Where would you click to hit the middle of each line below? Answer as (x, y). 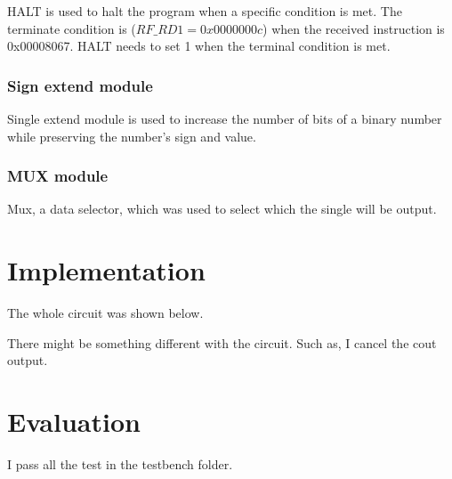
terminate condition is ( (72, 28)
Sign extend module (80, 85)
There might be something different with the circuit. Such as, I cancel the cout (222, 342)
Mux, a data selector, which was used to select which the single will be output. (222, 209)
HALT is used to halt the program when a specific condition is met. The (205, 11)
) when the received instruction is (354, 28)
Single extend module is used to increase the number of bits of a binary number (225, 118)
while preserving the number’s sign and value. (132, 136)
